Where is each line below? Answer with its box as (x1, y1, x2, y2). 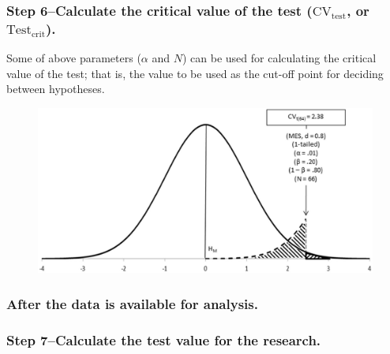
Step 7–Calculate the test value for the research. (6, 330, 321, 349)
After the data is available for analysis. (6, 293, 258, 313)
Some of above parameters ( (6, 50, 141, 66)
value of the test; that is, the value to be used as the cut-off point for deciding (6, 65, 384, 81)
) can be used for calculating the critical (182, 50, 377, 66)
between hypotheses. (6, 80, 105, 97)
